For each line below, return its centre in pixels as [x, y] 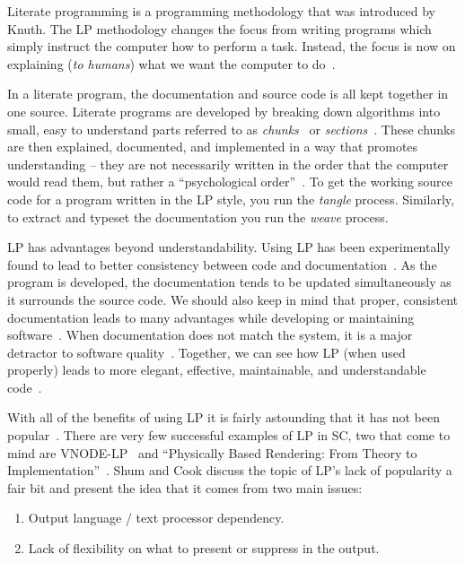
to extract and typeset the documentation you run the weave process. [198, 217]
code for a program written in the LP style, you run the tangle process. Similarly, [231, 199]
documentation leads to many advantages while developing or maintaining [211, 317]
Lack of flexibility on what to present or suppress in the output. [204, 548]
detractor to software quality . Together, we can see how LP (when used [206, 352]
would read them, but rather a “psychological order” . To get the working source [230, 182]
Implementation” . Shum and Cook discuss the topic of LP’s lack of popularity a [230, 470]
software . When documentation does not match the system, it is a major [210, 335]
